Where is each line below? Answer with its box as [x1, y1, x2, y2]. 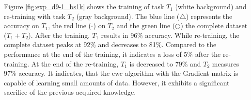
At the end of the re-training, [31, 58, 119, 68]
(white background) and [175, 1, 247, 11]
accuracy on [4, 20, 39, 31]
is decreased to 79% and [129, 58, 201, 68]
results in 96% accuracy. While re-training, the [101, 30, 239, 40]
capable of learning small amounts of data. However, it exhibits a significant [4, 77, 230, 87]
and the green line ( [116, 20, 175, 31]
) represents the [186, 11, 233, 21]
